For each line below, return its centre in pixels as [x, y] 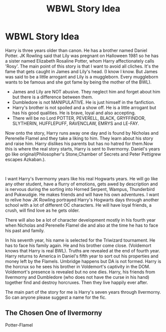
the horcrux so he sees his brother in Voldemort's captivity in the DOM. [78, 266]
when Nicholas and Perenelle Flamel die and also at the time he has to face [82, 225]
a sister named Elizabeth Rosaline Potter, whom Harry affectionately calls [80, 61]
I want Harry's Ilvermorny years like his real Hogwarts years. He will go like [82, 178]
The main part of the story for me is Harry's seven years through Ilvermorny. [83, 292]
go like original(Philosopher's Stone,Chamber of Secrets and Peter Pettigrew [83, 154]
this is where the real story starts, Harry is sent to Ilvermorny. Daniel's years [83, 149]
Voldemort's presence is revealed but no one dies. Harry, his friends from [80, 272]
